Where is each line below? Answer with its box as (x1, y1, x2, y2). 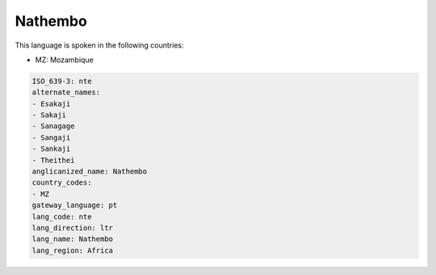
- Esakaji (31, 99, 71, 108)
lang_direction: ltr (31, 223, 113, 232)
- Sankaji (31, 144, 71, 153)
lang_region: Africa (31, 246, 113, 255)
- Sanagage (31, 122, 75, 131)
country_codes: (31, 178, 92, 187)
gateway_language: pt (31, 201, 118, 210)
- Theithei (31, 156, 75, 165)
